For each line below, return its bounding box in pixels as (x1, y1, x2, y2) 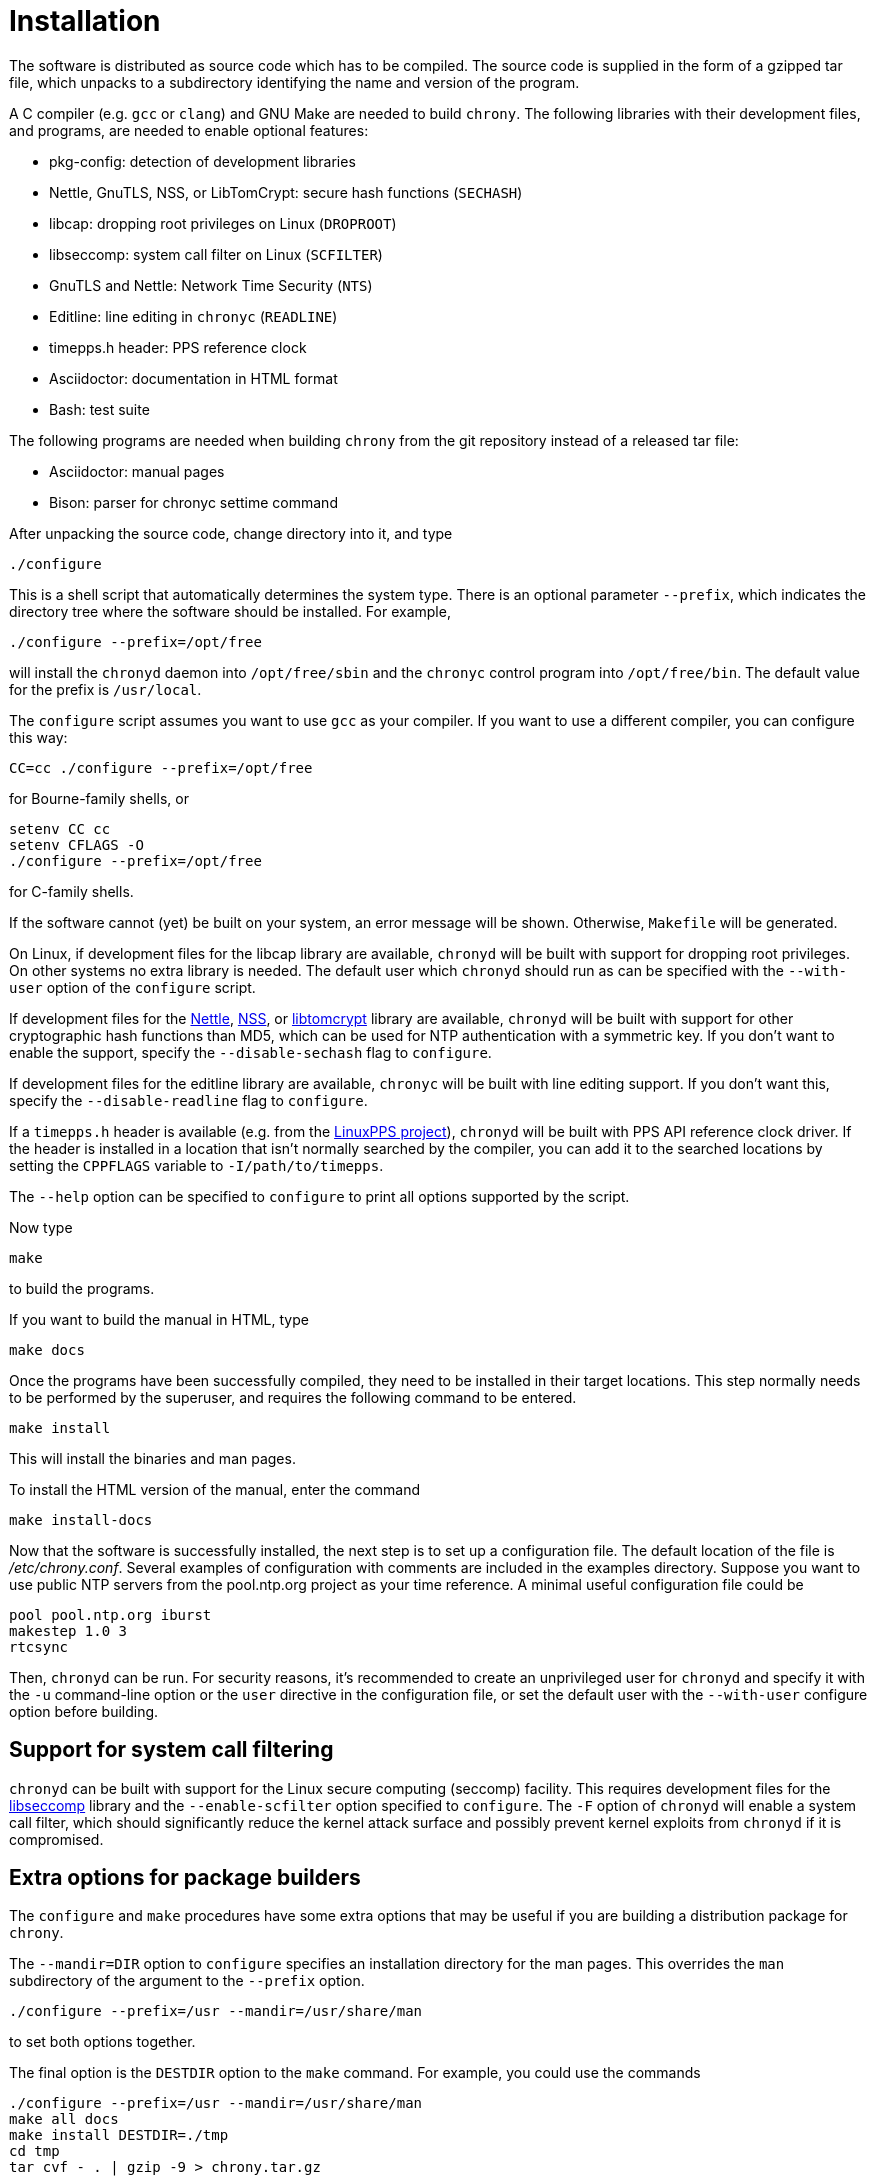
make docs (9, 1341, 85, 1358)
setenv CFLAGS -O (9, 836, 144, 853)
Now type (9, 1218, 73, 1236)
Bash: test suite (49, 400, 150, 418)
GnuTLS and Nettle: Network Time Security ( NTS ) (49, 276, 373, 294)
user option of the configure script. (9, 978, 256, 996)
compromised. (9, 1830, 104, 1848)
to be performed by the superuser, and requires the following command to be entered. (9, 1388, 577, 1406)
